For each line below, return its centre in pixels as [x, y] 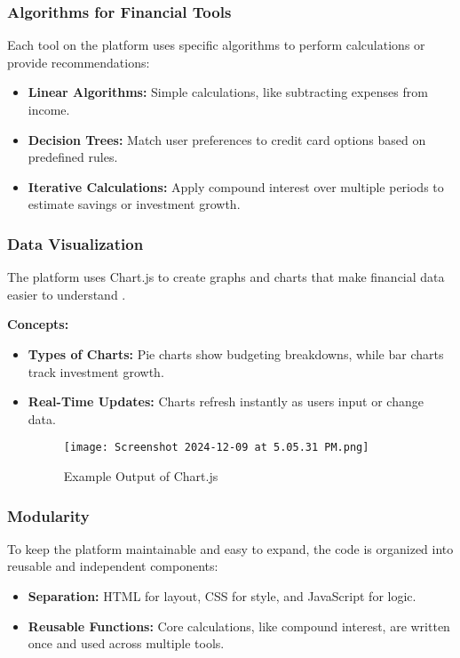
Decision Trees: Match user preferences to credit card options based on [227, 139]
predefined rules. [73, 157]
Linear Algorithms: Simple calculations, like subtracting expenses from [228, 92]
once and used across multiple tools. [126, 643]
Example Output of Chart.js [141, 476]
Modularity [48, 515]
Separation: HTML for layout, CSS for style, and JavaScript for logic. [222, 596]
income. [49, 109]
